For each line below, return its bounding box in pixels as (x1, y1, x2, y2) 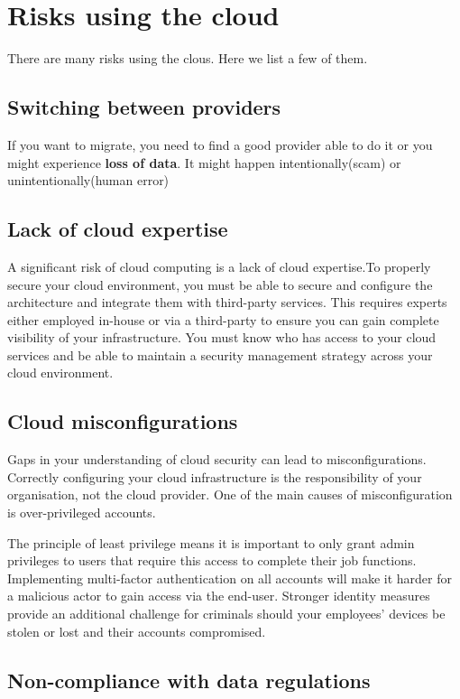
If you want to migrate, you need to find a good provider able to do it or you (7, 135, 433, 154)
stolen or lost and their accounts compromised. (7, 621, 266, 640)
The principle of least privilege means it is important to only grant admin (7, 533, 415, 552)
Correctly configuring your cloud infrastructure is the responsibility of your (7, 467, 422, 486)
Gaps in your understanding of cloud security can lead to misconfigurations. (7, 450, 427, 469)
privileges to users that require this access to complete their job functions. (7, 551, 417, 570)
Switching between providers (7, 93, 281, 121)
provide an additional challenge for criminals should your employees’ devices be (7, 604, 446, 623)
